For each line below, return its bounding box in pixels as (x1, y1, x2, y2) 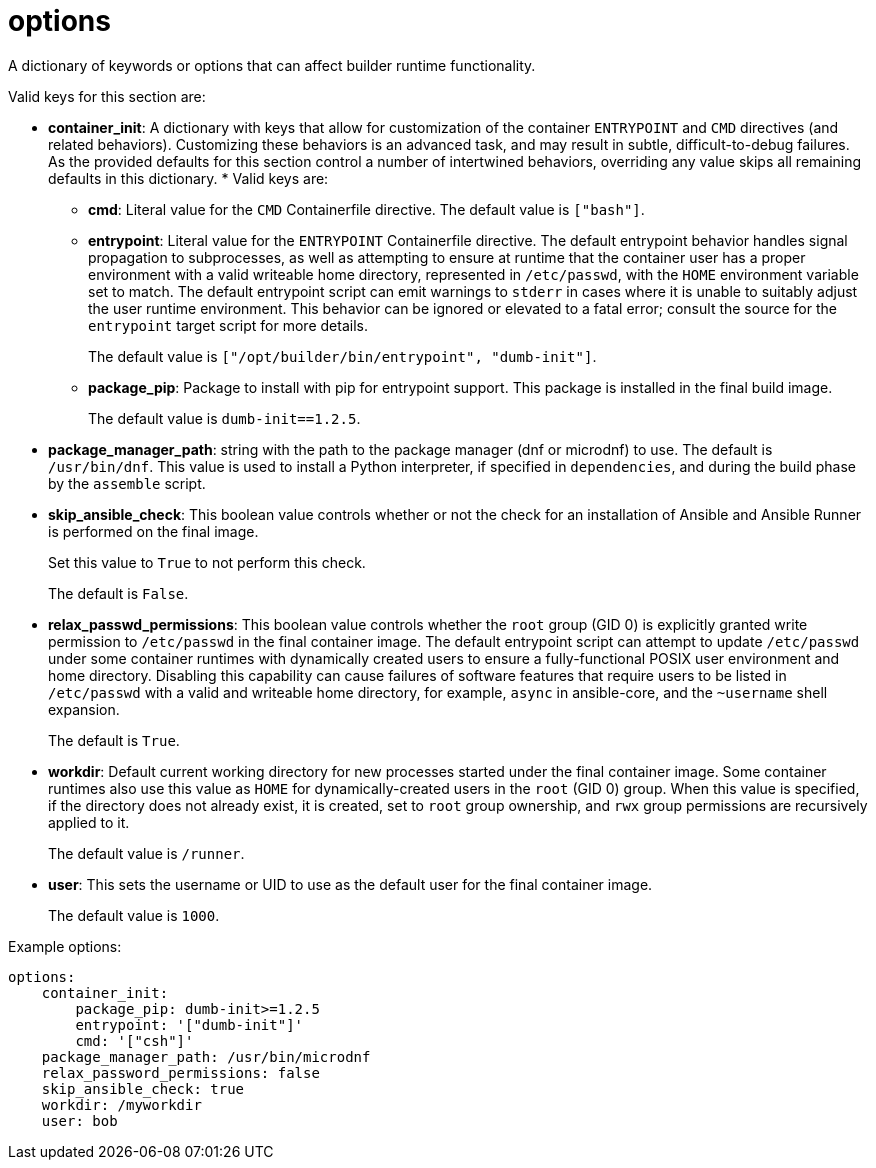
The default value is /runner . (48, 844, 245, 862)
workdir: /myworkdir (41, 1096, 202, 1113)
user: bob (41, 1112, 118, 1129)
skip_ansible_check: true (41, 1080, 245, 1097)
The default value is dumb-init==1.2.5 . (88, 409, 361, 427)
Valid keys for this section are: (8, 87, 206, 105)
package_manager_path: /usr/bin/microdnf (41, 1048, 371, 1065)
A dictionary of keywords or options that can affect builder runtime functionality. (8, 56, 536, 74)
